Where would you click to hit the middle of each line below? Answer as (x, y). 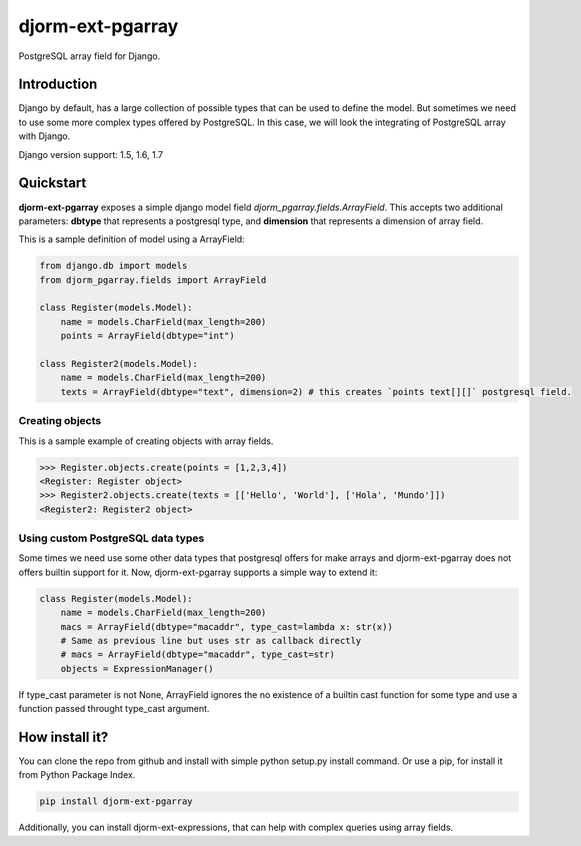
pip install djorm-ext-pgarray (116, 801)
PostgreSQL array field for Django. (89, 56)
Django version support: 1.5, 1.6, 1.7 (91, 154)
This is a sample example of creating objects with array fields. (146, 441)
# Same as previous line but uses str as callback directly (211, 640)
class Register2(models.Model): (119, 364)
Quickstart (52, 183)
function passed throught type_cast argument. (114, 709)
